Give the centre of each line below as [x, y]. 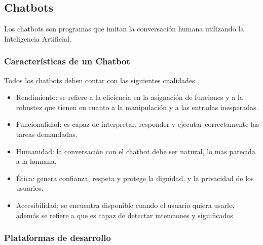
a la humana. [36, 161]
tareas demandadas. [47, 134]
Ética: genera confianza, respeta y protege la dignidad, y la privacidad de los [135, 178]
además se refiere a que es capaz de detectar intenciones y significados [124, 215]
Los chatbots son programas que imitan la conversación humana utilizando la [124, 29]
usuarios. [30, 188]
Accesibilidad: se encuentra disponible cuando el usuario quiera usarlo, [125, 205]
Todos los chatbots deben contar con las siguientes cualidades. [101, 80]
